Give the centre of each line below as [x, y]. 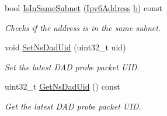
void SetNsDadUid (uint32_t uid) [65, 47]
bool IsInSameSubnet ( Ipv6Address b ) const [83, 8]
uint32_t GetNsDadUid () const [62, 86]
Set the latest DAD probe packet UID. [72, 66]
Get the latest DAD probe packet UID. [73, 106]
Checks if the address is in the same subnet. [83, 27]
